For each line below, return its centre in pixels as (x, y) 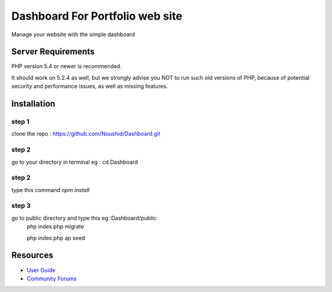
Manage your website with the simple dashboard (73, 34)
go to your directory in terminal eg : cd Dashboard (75, 162)
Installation (33, 104)
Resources (32, 256)
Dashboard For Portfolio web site (97, 16)
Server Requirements (53, 52)
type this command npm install (50, 190)
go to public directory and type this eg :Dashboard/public (84, 218)
